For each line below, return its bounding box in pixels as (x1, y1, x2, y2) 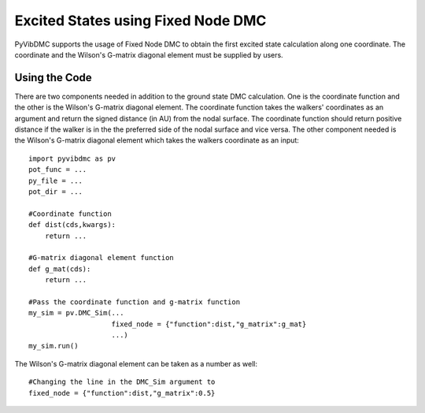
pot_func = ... (28, 166, 87, 174)
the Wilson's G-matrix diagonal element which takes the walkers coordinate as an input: (14, 136, 299, 145)
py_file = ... (28, 176, 83, 185)
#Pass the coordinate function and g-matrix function (28, 297, 240, 307)
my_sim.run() (28, 341, 79, 351)
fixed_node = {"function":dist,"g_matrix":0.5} (28, 389, 216, 397)
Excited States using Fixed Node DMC (14, 12, 267, 29)
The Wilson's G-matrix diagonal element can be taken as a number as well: (14, 359, 257, 368)
